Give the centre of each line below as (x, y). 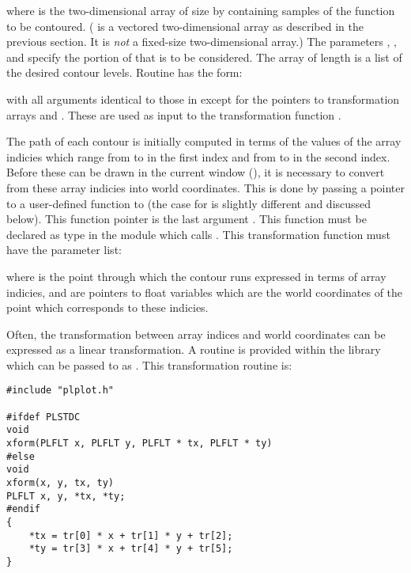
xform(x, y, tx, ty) (60, 483)
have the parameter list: (64, 250)
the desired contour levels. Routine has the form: (124, 72)
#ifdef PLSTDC (43, 417)
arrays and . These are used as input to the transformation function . (174, 114)
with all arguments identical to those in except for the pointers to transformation (203, 99)
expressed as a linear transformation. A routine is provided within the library (194, 349)
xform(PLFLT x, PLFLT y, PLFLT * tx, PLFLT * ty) (140, 444)
